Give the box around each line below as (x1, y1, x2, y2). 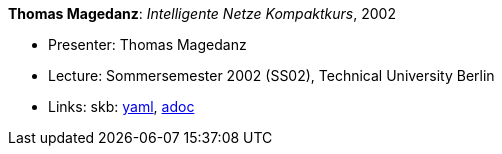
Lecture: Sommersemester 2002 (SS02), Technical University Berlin (48, 67, 495, 84)
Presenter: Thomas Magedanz (48, 36, 247, 53)
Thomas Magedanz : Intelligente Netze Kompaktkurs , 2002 (8, 5, 396, 22)
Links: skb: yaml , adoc (48, 98, 195, 115)
